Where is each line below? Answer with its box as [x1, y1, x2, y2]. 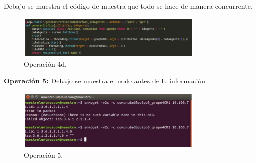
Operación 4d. [24, 59, 67, 69]
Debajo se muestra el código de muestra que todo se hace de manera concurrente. [4, 1, 253, 11]
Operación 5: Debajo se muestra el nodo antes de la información [4, 76, 206, 86]
